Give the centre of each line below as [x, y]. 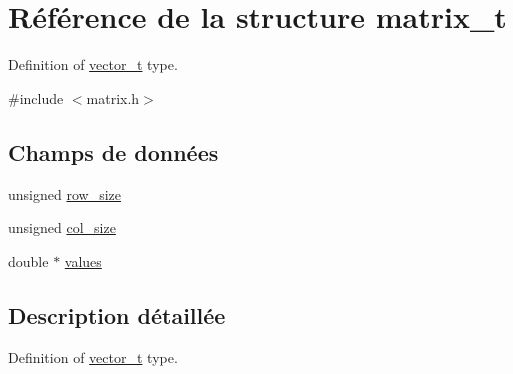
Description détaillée [117, 314]
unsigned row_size [64, 193]
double [28, 260]
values [83, 260]
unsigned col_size [62, 227]
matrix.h [113, 97]
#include [36, 97]
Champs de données [113, 151]
